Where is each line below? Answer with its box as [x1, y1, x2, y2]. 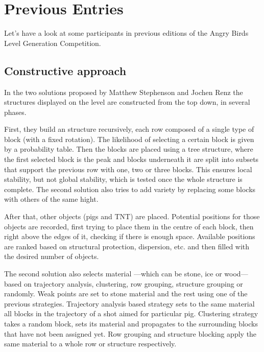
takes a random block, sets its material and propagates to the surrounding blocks [4, 318, 258, 328]
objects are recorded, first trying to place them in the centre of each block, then [4, 221, 254, 231]
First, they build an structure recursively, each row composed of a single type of [4, 124, 254, 134]
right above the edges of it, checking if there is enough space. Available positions [4, 231, 255, 242]
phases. [4, 106, 27, 117]
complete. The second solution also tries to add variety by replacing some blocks [4, 183, 256, 194]
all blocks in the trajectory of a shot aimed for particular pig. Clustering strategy [4, 308, 258, 319]
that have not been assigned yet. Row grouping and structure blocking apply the [4, 328, 257, 339]
